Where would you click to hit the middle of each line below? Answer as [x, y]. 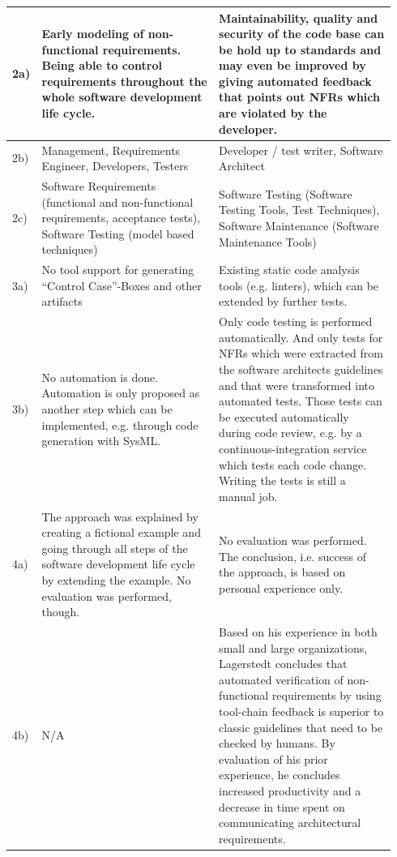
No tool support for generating [118, 270]
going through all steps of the [115, 548]
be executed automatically [284, 416]
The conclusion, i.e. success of [292, 556]
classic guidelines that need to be [301, 727]
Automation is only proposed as [121, 393]
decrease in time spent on [282, 806]
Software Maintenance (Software [299, 225]
